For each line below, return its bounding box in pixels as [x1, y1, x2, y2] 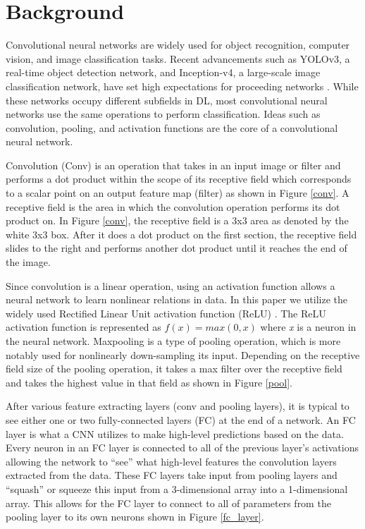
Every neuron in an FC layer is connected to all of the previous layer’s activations [6, 440, 359, 455]
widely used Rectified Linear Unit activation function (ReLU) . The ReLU [6, 305, 326, 320]
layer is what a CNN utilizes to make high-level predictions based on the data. [6, 426, 344, 441]
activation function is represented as [6, 320, 161, 334]
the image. [6, 255, 51, 269]
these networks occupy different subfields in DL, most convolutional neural [6, 92, 328, 107]
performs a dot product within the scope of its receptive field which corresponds [6, 171, 352, 186]
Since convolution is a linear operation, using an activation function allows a [6, 278, 335, 293]
